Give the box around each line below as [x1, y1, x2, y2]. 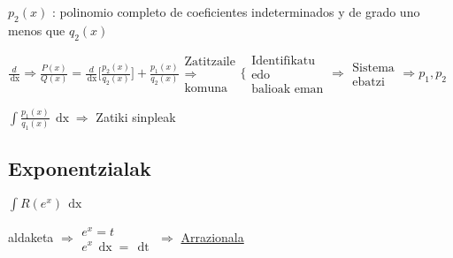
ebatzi [352, 75, 385, 88]
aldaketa [8, 227, 54, 246]
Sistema [352, 61, 395, 74]
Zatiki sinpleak [96, 107, 176, 125]
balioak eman [251, 82, 324, 95]
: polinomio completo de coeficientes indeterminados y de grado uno [51, 3, 420, 20]
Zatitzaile [184, 55, 235, 68]
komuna [184, 81, 227, 95]
